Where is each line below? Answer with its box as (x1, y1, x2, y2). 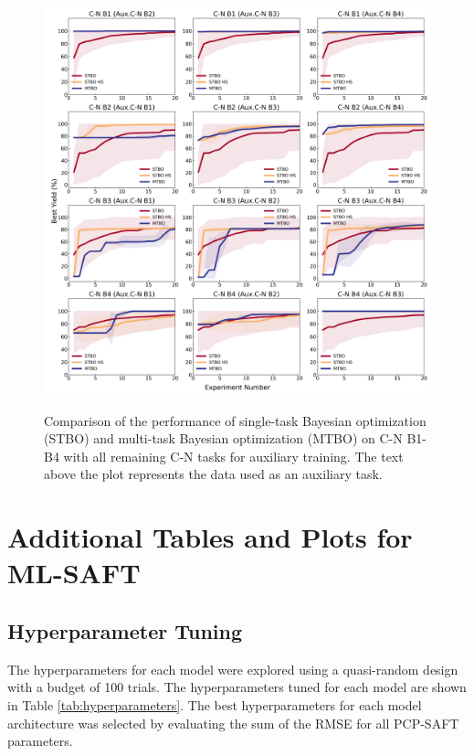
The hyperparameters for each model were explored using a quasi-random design (7, 659, 458, 678)
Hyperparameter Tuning (7, 616, 243, 644)
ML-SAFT (7, 554, 141, 591)
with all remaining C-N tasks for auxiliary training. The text (63, 446, 404, 465)
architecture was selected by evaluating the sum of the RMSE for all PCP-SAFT (7, 713, 459, 732)
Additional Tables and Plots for (7, 518, 413, 556)
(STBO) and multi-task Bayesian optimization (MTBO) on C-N (44, 429, 403, 448)
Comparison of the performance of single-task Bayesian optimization (44, 410, 427, 430)
